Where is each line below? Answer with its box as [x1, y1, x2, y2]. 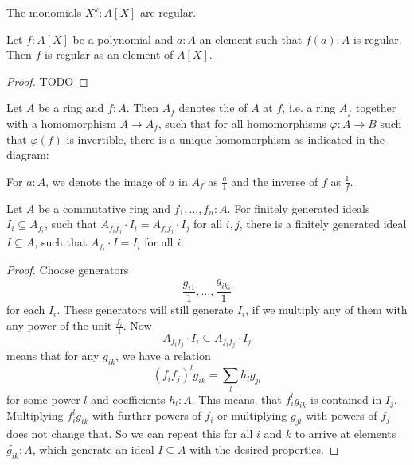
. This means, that [191, 390, 282, 407]
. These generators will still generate [57, 301, 234, 318]
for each [6, 301, 45, 318]
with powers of [305, 407, 377, 424]
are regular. [139, 4, 197, 20]
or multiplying [217, 407, 287, 424]
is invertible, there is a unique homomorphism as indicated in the [66, 130, 385, 147]
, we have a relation [115, 347, 211, 363]
